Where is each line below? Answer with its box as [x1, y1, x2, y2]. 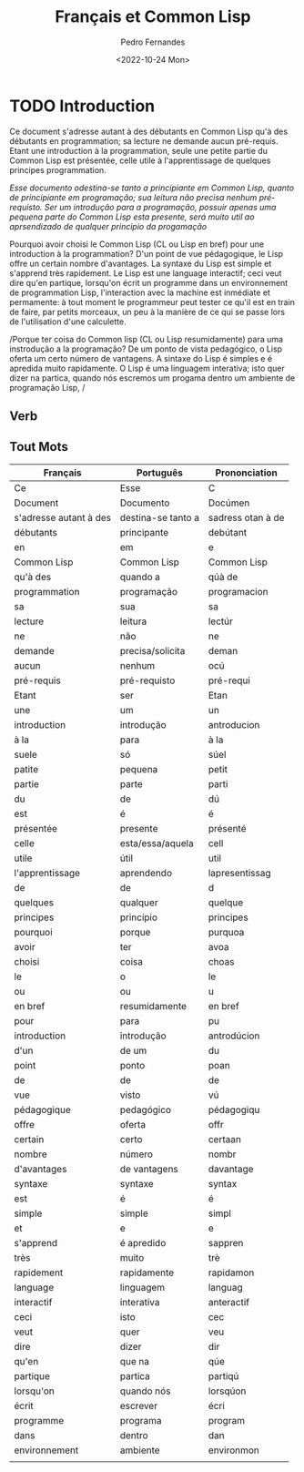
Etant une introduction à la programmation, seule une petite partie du [9, 145, 269, 156]
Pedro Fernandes [120, 36, 186, 47]
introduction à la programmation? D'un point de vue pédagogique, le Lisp [9, 248, 284, 259]
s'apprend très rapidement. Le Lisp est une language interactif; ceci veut [9, 267, 282, 279]
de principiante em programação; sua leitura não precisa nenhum [9, 191, 258, 202]
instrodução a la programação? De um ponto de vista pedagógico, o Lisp [9, 343, 283, 354]
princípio [119, 911, 157, 924]
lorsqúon [208, 1385, 247, 1397]
